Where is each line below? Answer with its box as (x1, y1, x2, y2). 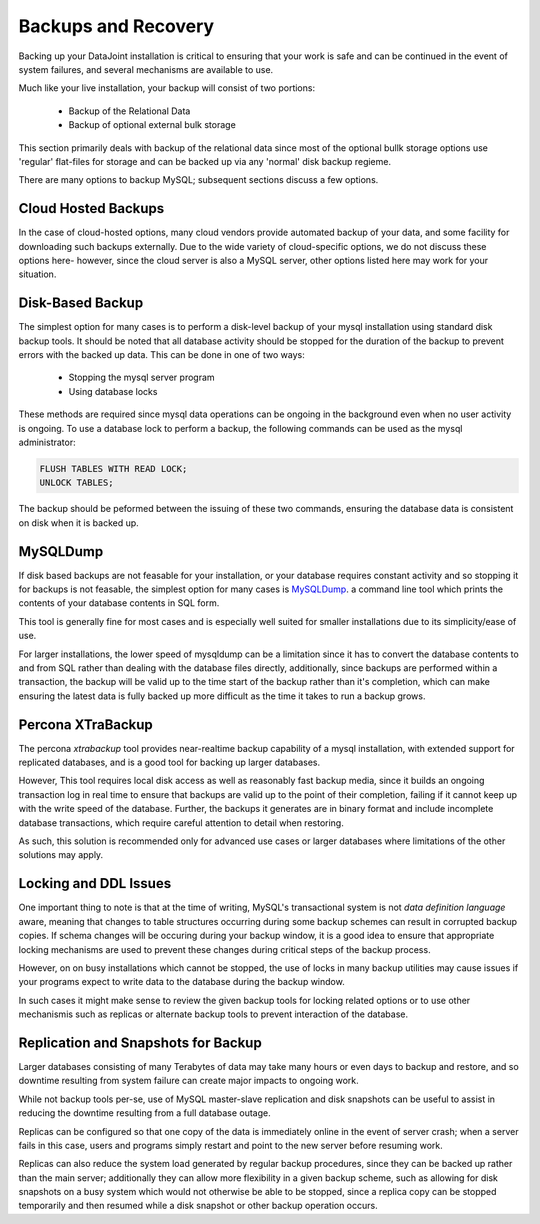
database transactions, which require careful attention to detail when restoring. (18, 816, 344, 829)
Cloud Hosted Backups (18, 200, 165, 217)
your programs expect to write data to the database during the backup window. (18, 976, 345, 988)
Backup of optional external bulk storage (68, 119, 237, 131)
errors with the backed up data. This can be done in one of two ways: (18, 349, 305, 361)
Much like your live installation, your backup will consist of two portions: (18, 82, 315, 94)
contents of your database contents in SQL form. (18, 597, 220, 609)
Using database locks (68, 385, 158, 397)
